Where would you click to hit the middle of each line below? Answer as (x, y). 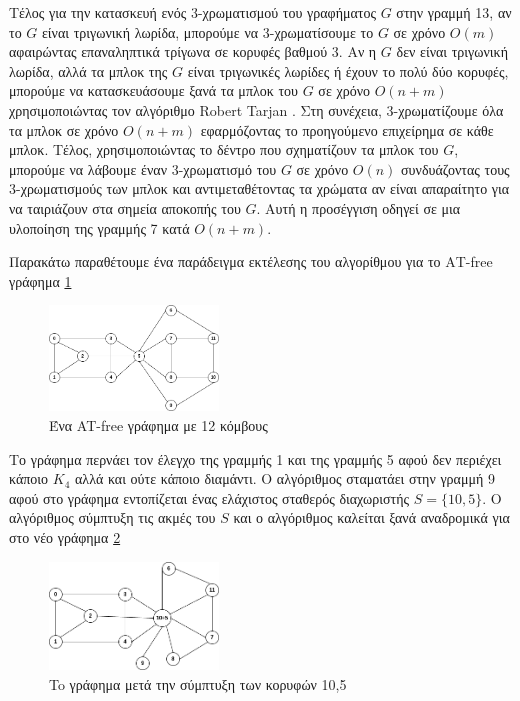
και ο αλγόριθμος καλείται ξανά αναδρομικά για (371, 517)
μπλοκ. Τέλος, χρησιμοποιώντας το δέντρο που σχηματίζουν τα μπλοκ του (224, 149)
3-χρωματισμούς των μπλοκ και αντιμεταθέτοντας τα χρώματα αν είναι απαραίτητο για (259, 188)
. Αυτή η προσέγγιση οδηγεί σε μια (358, 207)
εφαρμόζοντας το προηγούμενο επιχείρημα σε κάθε (347, 129)
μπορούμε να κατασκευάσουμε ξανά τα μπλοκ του (154, 90)
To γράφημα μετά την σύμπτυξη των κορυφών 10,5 (198, 684)
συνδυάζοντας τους (455, 168)
